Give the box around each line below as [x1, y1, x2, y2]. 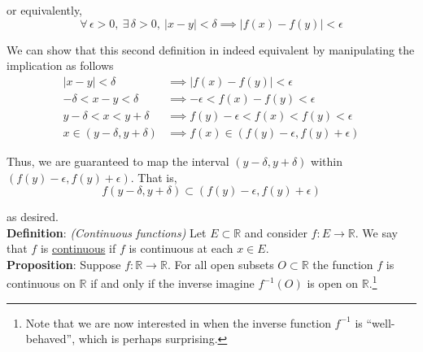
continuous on [7, 275, 76, 292]
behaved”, [25, 330, 76, 347]
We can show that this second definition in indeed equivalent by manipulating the [7, 41, 415, 58]
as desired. [7, 208, 59, 225]
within [311, 152, 342, 169]
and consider [244, 224, 307, 241]
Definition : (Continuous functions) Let [7, 224, 207, 241]
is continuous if [40, 240, 116, 257]
